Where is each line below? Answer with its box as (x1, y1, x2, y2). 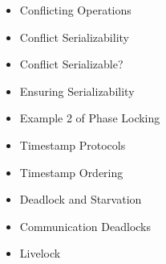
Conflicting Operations (19, 2, 132, 18)
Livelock (19, 245, 61, 262)
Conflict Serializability (19, 28, 129, 45)
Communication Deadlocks (19, 217, 152, 234)
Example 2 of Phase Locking (19, 109, 160, 126)
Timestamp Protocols (19, 136, 126, 153)
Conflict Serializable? (19, 56, 123, 72)
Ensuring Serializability (19, 82, 135, 99)
